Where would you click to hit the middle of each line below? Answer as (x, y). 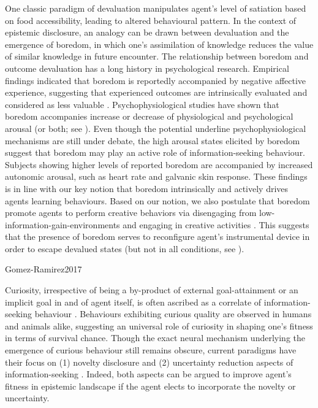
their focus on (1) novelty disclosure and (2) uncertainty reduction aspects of (149, 362)
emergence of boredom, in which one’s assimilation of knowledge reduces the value (159, 44)
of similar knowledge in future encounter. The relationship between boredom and (157, 56)
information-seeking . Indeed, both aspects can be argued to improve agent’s (148, 374)
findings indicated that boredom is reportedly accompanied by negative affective (156, 80)
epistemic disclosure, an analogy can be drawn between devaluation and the (147, 32)
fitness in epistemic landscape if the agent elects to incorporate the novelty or (150, 386)
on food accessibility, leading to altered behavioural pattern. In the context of (151, 20)
